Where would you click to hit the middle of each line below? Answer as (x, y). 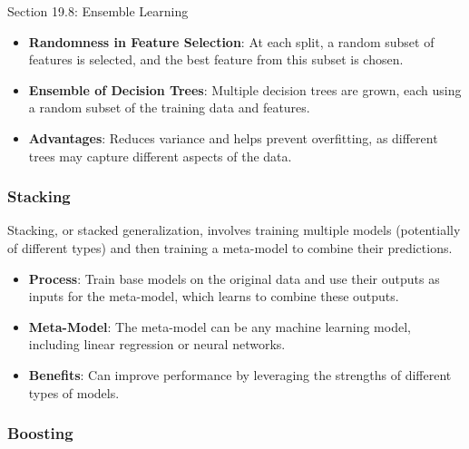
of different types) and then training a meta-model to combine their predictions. (230, 247)
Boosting (40, 433)
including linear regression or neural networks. (157, 344)
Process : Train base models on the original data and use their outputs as (234, 278)
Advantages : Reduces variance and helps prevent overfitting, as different (233, 137)
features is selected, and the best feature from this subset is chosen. (216, 59)
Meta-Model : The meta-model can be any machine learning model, (220, 326)
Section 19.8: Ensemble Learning (98, 11)
